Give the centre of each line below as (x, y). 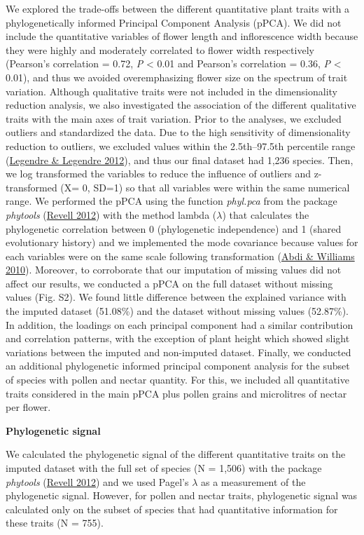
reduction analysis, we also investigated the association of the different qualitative (181, 105)
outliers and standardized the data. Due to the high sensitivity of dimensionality (178, 132)
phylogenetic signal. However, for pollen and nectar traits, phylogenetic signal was (182, 495)
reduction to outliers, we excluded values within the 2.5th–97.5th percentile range (181, 145)
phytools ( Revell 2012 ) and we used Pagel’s (97, 481)
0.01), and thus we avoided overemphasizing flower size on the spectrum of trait (177, 77)
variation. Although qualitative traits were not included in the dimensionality (171, 91)
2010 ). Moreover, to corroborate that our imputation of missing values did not (174, 270)
